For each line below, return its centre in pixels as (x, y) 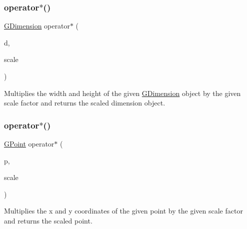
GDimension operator (37, 26)
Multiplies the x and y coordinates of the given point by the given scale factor (123, 211)
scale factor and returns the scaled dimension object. (85, 103)
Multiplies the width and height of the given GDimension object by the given (122, 93)
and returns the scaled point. (48, 220)
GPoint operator (29, 143)
